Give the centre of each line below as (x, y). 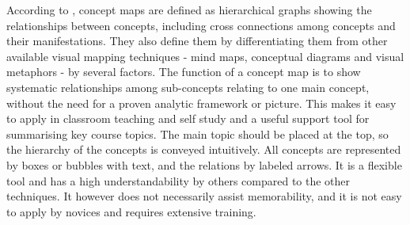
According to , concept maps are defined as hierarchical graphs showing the (189, 10)
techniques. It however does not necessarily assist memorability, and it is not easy (204, 196)
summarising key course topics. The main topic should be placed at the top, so (197, 133)
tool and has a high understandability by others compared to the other (178, 180)
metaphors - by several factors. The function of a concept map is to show (184, 72)
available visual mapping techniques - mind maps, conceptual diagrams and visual (205, 56)
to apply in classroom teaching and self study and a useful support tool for (188, 118)
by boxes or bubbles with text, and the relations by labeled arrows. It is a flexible (204, 164)
